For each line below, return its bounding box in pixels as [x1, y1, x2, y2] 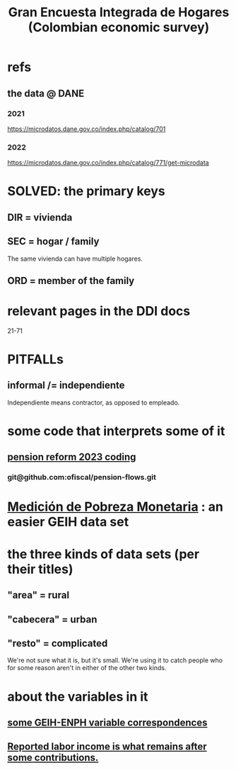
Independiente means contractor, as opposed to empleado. [7, 398, 180, 407]
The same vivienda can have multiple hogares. [7, 254, 143, 263]
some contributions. [7, 752, 99, 764]
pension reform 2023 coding [7, 451, 136, 463]
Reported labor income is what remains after [7, 741, 207, 753]
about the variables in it [7, 689, 148, 705]
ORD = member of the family [7, 274, 135, 287]
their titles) [7, 561, 73, 577]
